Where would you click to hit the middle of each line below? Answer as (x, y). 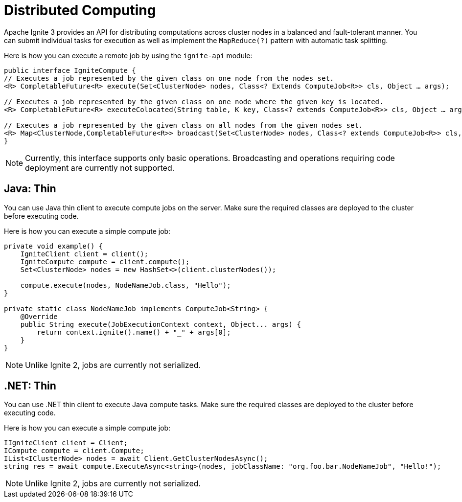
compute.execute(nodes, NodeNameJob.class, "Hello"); (126, 285)
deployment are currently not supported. (100, 168)
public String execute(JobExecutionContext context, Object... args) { (161, 324)
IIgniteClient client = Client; (66, 443)
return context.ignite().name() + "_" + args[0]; (134, 332)
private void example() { (54, 246)
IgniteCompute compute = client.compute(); (105, 262)
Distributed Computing (80, 10)
